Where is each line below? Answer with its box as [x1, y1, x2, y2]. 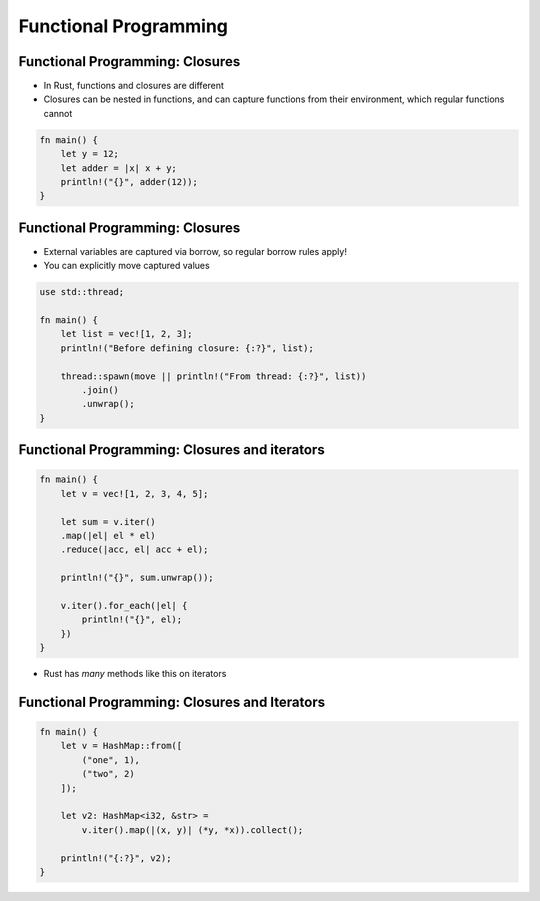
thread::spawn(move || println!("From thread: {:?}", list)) [60, 370, 367, 382]
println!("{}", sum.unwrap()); [60, 572, 214, 584]
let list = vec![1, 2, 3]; [60, 328, 194, 340]
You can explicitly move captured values [43, 260, 210, 272]
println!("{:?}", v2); [60, 852, 172, 864]
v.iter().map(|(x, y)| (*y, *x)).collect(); [81, 824, 304, 835]
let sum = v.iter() [60, 516, 157, 527]
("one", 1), [81, 754, 140, 765]
